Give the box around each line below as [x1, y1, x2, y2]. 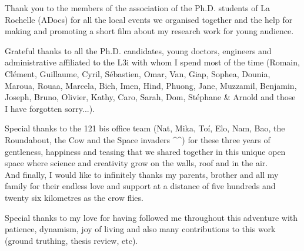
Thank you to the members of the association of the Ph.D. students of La [5, 2, 270, 14]
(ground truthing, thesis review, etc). [5, 234, 138, 246]
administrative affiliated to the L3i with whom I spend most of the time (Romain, [5, 56, 300, 68]
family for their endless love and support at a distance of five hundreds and [5, 180, 276, 192]
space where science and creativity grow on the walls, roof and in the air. [5, 157, 268, 169]
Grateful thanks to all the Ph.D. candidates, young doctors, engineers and [5, 44, 272, 57]
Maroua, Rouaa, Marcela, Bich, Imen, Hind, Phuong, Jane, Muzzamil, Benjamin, [5, 79, 297, 91]
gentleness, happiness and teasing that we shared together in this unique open [5, 145, 286, 157]
